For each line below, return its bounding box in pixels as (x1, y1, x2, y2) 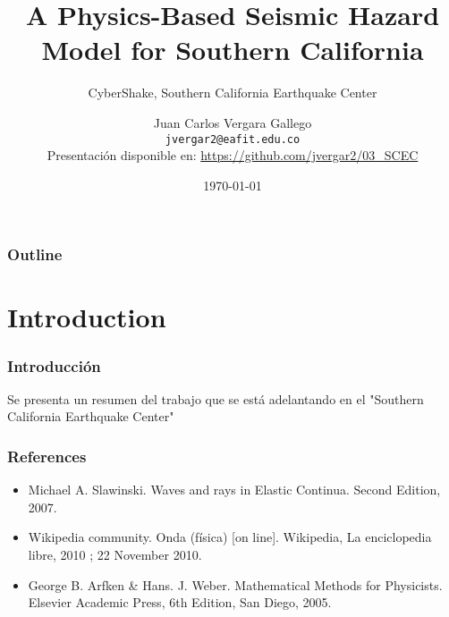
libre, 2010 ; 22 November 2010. (28, 545, 202, 564)
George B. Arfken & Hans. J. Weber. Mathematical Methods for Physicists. (28, 575, 443, 594)
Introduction (7, 299, 166, 335)
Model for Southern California (41, 31, 424, 68)
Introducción (7, 354, 101, 376)
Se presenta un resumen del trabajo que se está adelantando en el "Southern (7, 389, 424, 408)
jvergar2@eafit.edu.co (165, 132, 301, 146)
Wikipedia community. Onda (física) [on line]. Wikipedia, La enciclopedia (28, 528, 432, 546)
